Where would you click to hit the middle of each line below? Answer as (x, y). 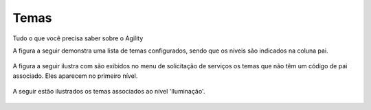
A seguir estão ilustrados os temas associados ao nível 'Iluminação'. (109, 92)
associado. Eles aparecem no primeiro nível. (75, 76)
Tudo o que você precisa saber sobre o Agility (78, 38)
